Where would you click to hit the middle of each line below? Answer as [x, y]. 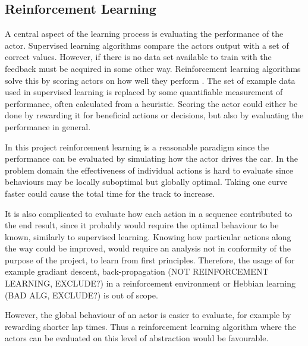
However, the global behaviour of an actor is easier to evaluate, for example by [148, 315]
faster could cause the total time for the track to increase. [110, 193]
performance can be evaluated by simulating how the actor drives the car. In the [152, 158]
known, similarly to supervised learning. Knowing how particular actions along [148, 236]
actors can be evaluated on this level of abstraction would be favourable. [137, 338]
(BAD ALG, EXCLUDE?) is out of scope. [81, 295]
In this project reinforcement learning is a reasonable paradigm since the [137, 147]
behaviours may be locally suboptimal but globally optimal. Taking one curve [146, 182]
